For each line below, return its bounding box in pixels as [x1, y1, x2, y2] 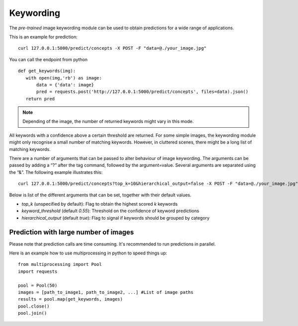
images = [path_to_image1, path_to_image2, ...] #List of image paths [18, 290, 194, 295]
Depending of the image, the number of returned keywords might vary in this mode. [22, 118, 194, 124]
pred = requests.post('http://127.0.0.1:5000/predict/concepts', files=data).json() [36, 89, 248, 94]
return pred [25, 96, 55, 101]
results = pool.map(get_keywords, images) [18, 296, 123, 302]
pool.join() [18, 311, 47, 316]
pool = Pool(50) [18, 282, 58, 288]
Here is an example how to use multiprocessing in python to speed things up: [9, 250, 167, 256]
